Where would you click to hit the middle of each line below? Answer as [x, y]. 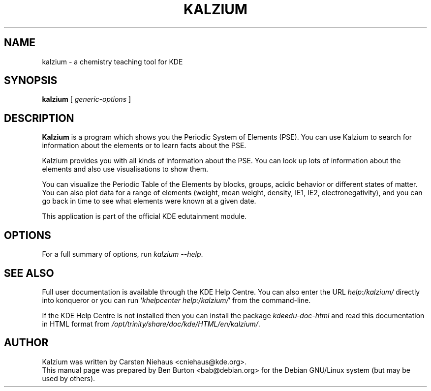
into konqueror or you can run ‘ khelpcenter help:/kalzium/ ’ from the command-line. [176, 300]
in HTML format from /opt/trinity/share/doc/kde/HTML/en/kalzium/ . [151, 324]
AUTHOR [26, 343]
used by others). [69, 378]
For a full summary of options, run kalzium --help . [123, 254]
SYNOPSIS [31, 81]
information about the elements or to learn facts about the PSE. [144, 146]
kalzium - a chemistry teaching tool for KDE [112, 61]
